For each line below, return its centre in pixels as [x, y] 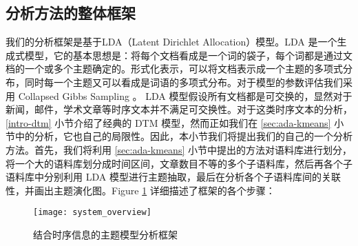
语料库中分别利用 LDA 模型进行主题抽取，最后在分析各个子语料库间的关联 [173, 177]
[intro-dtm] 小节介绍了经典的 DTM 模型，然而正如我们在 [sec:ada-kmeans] [168, 122]
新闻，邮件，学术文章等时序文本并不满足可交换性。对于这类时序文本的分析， [179, 109]
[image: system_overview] [92, 213]
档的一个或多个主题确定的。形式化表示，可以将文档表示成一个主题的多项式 [174, 69]
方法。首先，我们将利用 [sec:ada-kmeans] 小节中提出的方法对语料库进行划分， [179, 149]
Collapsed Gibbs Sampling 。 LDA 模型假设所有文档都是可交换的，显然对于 [185, 95]
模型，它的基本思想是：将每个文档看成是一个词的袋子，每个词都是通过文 [188, 55]
